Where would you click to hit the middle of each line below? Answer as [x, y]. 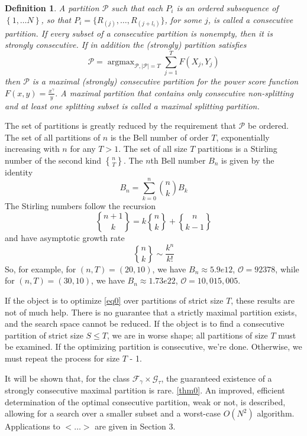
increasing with [32, 149]
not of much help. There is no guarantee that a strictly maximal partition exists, [151, 312]
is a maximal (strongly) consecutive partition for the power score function [165, 81]
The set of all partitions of [53, 137]
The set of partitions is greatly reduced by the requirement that [120, 126]
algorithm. [276, 413]
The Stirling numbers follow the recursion [80, 205]
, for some [183, 19]
